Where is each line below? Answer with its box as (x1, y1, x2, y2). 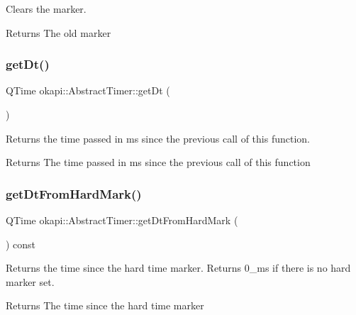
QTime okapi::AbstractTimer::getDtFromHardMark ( (6, 213, 238, 227)
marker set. (6, 274, 55, 289)
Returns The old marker (6, 25, 111, 40)
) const (6, 236, 36, 251)
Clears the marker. (6, 1, 87, 16)
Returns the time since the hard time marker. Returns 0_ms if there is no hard (6, 260, 351, 275)
